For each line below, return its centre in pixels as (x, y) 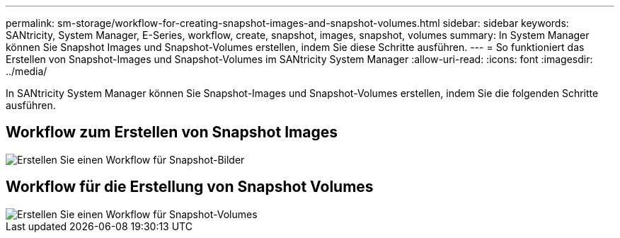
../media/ (27, 71)
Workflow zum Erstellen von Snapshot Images (172, 132)
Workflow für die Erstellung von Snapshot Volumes (190, 187)
